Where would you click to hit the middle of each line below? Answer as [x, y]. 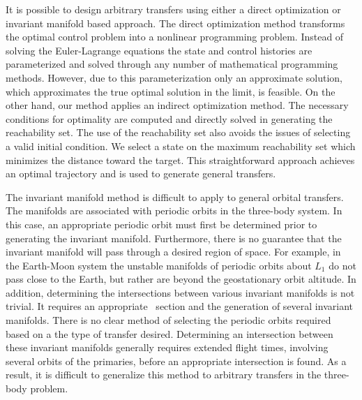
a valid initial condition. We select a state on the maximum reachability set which [181, 146]
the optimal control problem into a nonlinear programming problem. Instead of [175, 37]
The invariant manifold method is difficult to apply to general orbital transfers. [175, 197]
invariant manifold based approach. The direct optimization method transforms [175, 23]
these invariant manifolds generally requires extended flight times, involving [167, 347]
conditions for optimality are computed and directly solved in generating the [169, 118]
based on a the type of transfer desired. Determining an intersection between [169, 333]
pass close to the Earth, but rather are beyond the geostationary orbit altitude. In [181, 279]
